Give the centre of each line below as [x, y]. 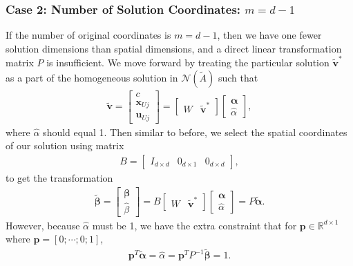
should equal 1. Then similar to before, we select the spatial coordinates [195, 132]
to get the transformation [59, 177]
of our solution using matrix [65, 145]
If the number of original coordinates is [88, 35]
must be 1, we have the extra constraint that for [194, 225]
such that [238, 77]
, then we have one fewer [269, 35]
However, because [43, 225]
